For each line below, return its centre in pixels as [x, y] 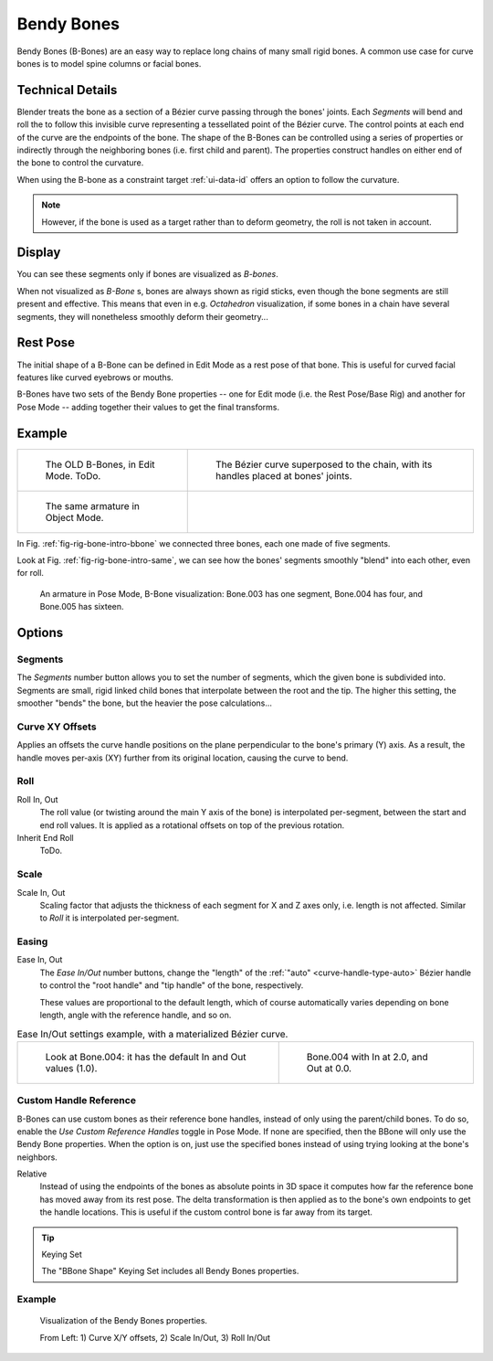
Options [40, 633]
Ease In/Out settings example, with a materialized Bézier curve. [152, 1034]
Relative [32, 1174]
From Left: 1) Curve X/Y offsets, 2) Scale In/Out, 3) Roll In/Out [155, 1337]
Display [39, 253]
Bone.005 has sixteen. [82, 607]
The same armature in [93, 505]
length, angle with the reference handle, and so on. [136, 1015]
